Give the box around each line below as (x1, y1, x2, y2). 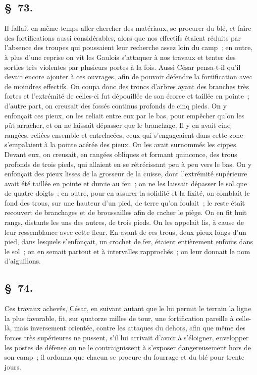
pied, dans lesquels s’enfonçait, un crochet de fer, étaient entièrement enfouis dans (4, 236, 253, 247)
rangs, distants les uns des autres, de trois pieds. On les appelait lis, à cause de (4, 217, 244, 227)
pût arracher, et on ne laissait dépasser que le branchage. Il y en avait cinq (4, 120, 231, 130)
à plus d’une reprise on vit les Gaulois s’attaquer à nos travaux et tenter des (4, 52, 236, 62)
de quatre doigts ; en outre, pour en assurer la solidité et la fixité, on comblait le (4, 188, 250, 198)
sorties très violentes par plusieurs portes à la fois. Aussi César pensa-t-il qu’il (4, 61, 241, 72)
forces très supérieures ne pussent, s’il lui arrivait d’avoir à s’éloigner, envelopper (4, 332, 249, 343)
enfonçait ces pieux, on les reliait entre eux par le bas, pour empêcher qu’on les (4, 110, 245, 120)
